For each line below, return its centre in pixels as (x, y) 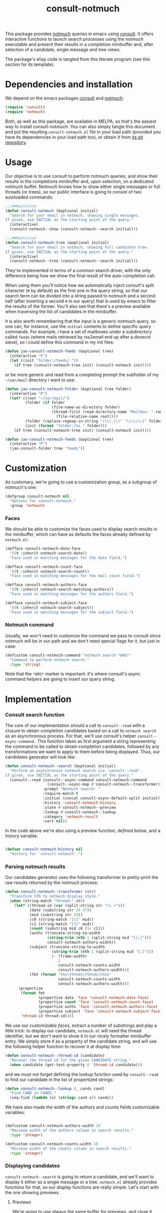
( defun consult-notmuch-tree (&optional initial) (57, 243)
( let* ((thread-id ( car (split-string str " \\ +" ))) (69, 906)
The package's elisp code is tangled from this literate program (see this (78, 59)
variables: (15, 1113)
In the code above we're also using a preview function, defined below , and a (83, 831)
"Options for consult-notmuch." (43, 501)
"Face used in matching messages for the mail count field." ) (75, 576)
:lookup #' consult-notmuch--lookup (79, 812)
